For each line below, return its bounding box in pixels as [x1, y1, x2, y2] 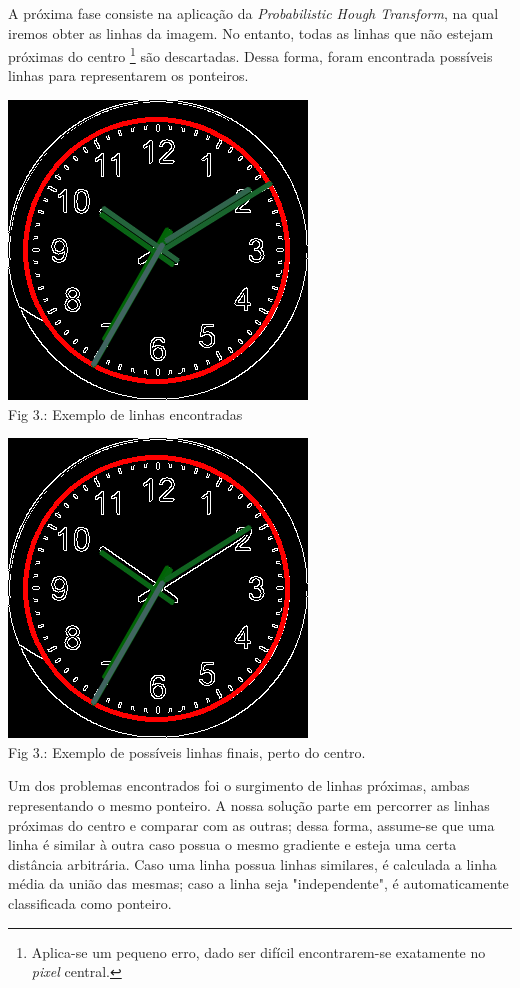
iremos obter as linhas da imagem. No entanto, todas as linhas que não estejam [8, 22, 494, 43]
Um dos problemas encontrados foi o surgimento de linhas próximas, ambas [8, 775, 470, 796]
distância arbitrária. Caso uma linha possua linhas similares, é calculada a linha [8, 853, 497, 874]
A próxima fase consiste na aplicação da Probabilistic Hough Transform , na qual [8, 3, 499, 23]
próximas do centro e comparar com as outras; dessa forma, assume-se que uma [8, 814, 495, 835]
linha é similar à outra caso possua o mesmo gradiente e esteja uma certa [8, 834, 457, 855]
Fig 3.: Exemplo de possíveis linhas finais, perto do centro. [8, 741, 366, 762]
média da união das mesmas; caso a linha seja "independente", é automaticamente [8, 873, 509, 894]
